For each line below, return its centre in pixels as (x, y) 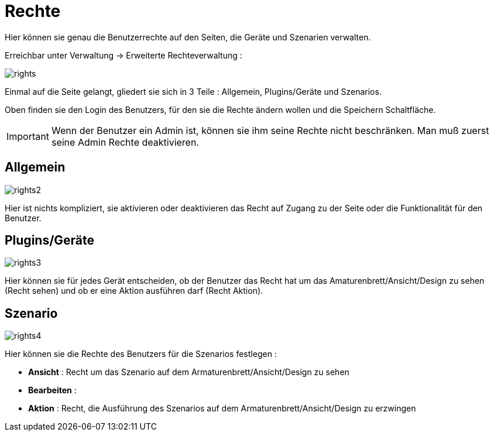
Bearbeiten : (52, 390)
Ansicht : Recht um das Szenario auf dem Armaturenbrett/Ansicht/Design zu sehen (189, 372)
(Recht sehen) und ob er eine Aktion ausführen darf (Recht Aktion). (134, 291)
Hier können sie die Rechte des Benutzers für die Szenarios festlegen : (141, 354)
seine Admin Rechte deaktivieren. (125, 142)
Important (28, 136)
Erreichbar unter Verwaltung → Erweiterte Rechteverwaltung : (123, 55)
